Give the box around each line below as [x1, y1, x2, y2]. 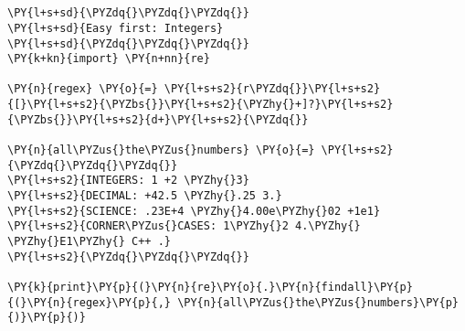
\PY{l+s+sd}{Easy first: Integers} [7, 21, 224, 35]
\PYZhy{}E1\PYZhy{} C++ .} [7, 235, 171, 249]
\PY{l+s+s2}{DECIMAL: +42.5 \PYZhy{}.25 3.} [7, 189, 282, 203]
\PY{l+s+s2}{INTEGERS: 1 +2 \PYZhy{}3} [7, 174, 249, 187]
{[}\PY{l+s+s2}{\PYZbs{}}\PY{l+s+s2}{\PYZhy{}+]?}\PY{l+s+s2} [7, 98, 394, 112]
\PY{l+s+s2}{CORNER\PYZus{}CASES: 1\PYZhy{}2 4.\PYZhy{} [7, 219, 361, 233]
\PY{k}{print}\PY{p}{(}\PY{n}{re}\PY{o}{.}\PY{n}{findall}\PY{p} [7, 281, 413, 294]
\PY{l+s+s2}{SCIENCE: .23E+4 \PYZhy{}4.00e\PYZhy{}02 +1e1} [7, 204, 381, 218]
